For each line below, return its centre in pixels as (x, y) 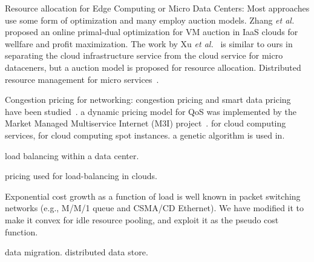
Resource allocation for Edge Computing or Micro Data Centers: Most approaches (157, 8)
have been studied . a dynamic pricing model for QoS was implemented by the (151, 111)
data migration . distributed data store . (77, 252)
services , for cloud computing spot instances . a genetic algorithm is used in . (145, 135)
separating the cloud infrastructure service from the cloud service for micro (144, 55)
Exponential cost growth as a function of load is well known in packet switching (153, 196)
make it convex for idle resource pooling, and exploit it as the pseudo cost (142, 219)
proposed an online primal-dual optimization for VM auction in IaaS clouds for (152, 32)
